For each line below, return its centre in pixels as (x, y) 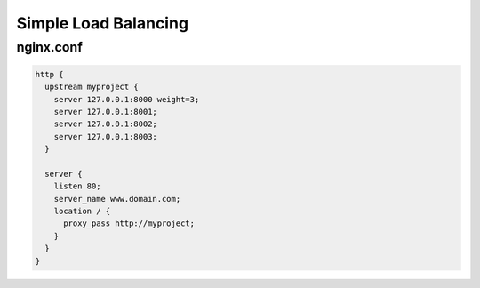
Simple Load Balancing (103, 23)
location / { (82, 212)
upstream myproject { (92, 87)
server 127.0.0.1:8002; (105, 124)
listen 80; (77, 186)
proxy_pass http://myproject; (129, 224)
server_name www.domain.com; (117, 199)
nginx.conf (50, 47)
